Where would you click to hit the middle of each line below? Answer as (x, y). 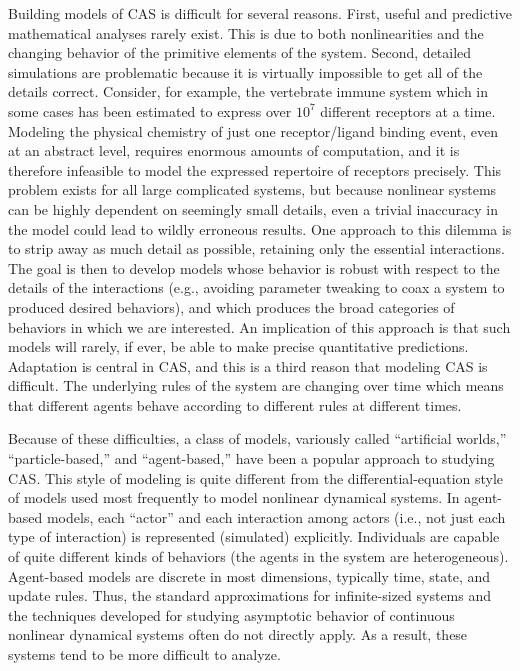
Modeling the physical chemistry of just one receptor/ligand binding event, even (253, 130)
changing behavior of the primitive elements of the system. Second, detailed (240, 52)
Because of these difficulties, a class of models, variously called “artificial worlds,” (257, 438)
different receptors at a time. (408, 110)
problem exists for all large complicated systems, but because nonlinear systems (252, 189)
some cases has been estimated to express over (150, 110)
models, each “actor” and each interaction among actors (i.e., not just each (276, 516)
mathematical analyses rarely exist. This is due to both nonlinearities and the (246, 32)
